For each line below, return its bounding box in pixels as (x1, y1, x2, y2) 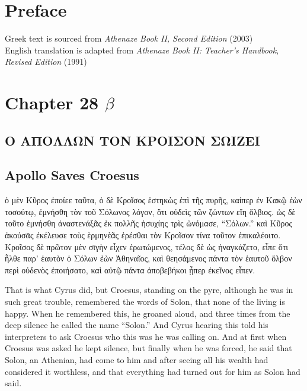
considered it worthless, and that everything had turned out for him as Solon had (5, 365, 300, 377)
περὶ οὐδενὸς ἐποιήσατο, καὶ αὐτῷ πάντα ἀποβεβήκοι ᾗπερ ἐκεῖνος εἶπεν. (5, 263, 255, 276)
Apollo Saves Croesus (5, 166, 139, 184)
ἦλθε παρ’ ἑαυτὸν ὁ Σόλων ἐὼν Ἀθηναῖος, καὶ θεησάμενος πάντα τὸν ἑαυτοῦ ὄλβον (5, 252, 292, 264)
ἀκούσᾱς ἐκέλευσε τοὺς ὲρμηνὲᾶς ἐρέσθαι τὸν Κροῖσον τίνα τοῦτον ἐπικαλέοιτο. (5, 229, 281, 241)
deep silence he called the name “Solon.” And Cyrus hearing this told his (5, 319, 268, 331)
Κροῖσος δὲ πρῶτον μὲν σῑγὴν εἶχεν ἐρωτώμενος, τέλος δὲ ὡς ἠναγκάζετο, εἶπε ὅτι (5, 240, 289, 253)
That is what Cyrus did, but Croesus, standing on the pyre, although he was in (5, 283, 293, 296)
